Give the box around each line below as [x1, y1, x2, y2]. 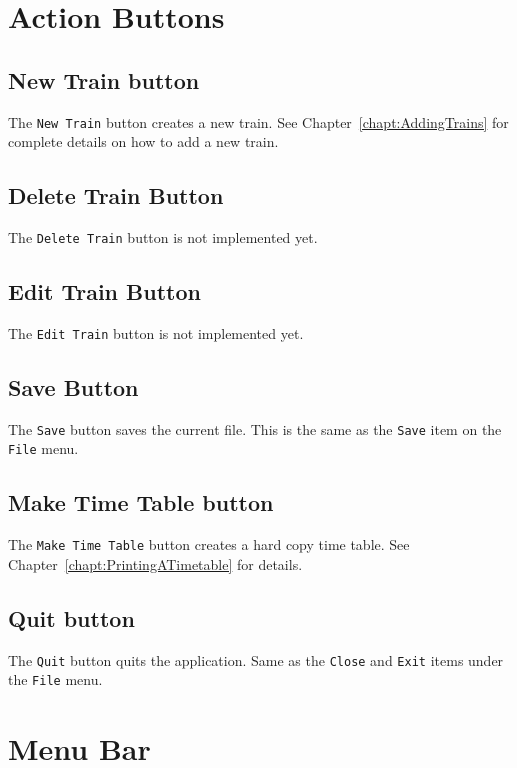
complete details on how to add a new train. [8, 131, 279, 152]
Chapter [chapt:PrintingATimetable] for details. [8, 553, 303, 574]
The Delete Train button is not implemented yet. [8, 227, 318, 248]
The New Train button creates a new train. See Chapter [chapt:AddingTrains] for [8, 111, 509, 132]
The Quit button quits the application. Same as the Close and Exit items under [8, 649, 504, 670]
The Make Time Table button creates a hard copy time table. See [8, 534, 410, 555]
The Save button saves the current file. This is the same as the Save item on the [8, 418, 502, 439]
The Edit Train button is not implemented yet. [8, 322, 304, 343]
